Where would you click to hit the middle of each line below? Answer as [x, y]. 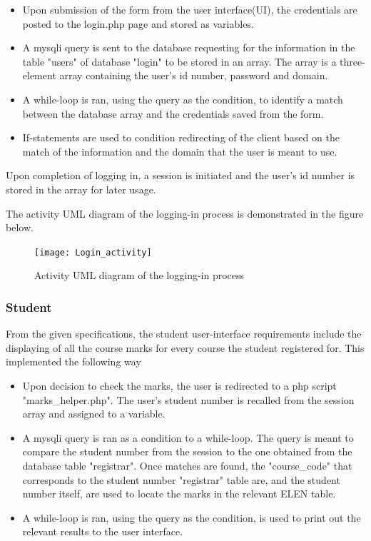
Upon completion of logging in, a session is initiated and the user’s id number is [181, 175]
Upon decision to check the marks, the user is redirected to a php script [179, 385]
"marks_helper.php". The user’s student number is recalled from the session [188, 399]
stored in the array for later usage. [81, 189]
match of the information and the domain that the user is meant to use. [180, 151]
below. [20, 227]
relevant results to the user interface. [103, 531]
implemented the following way [73, 361]
